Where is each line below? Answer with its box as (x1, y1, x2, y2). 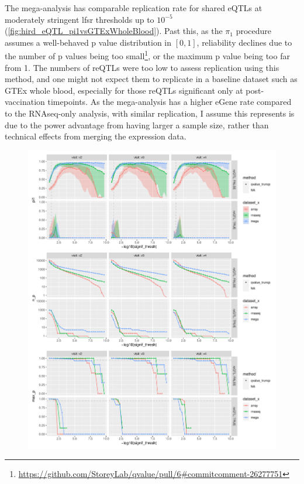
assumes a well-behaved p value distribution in (5, 36, 172, 48)
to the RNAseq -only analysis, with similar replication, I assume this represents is (5, 107, 295, 119)
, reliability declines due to (196, 36, 292, 48)
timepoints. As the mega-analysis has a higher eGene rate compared (47, 96, 292, 108)
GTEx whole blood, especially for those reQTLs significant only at (5, 84, 243, 96)
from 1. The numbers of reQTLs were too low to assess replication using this (5, 61, 279, 73)
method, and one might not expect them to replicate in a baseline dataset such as (5, 73, 298, 85)
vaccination (5, 96, 45, 108)
